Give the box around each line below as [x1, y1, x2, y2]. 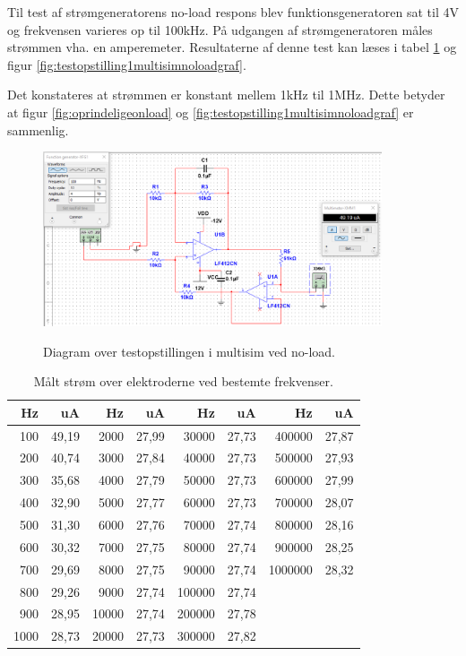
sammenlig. [7, 120, 69, 139]
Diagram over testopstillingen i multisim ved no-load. [43, 341, 336, 360]
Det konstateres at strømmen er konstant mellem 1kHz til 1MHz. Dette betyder [7, 85, 445, 104]
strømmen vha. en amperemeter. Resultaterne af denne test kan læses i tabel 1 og [7, 38, 457, 56]
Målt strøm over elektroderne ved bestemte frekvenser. [33, 372, 333, 391]
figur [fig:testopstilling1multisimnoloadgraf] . [7, 55, 246, 73]
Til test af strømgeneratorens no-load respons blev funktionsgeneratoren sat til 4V [7, 3, 459, 21]
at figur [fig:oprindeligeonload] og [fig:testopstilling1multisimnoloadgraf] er [7, 102, 414, 121]
